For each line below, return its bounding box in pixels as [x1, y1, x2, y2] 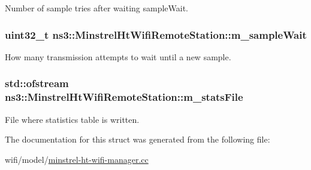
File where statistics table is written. [5, 113, 140, 125]
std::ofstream [5, 76, 69, 91]
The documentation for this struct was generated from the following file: [5, 133, 270, 146]
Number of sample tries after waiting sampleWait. [5, 2, 189, 14]
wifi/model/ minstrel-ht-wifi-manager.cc [5, 153, 149, 165]
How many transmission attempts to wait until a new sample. [5, 50, 231, 63]
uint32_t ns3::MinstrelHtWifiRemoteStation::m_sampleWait [5, 27, 307, 42]
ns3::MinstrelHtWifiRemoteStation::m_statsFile [5, 89, 243, 104]
